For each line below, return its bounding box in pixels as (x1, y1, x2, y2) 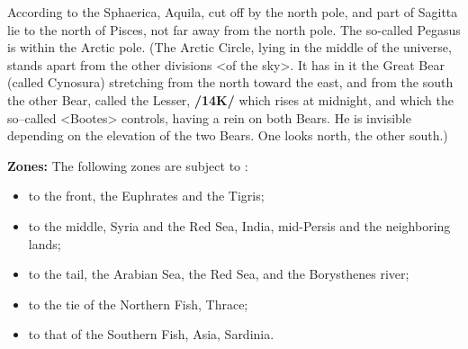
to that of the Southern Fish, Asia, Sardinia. (28, 325, 274, 344)
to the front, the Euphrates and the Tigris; (28, 186, 265, 205)
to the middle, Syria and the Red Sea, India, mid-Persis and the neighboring (28, 216, 451, 235)
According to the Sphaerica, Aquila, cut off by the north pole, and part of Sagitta (7, 3, 458, 21)
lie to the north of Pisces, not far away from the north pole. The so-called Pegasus (7, 20, 461, 39)
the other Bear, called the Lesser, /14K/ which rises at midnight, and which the (7, 90, 454, 109)
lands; (28, 234, 61, 253)
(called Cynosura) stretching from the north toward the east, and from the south (7, 73, 454, 92)
